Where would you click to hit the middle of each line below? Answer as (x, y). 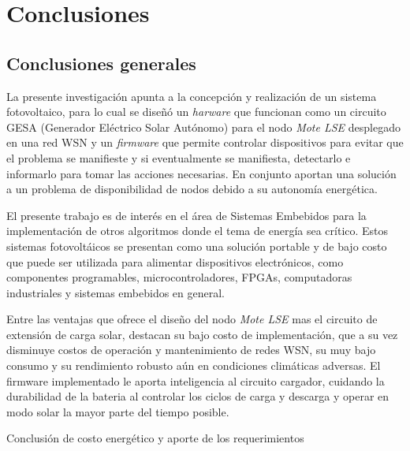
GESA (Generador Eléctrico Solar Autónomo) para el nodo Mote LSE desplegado (203, 127)
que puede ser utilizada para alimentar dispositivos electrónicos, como (175, 261)
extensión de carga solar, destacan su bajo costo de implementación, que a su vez (202, 334)
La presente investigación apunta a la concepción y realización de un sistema (192, 96)
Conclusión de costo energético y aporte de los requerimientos (155, 438)
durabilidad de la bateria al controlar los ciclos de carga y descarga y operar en (198, 396)
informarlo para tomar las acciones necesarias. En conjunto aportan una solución (201, 173)
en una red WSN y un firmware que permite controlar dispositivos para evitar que (205, 142)
